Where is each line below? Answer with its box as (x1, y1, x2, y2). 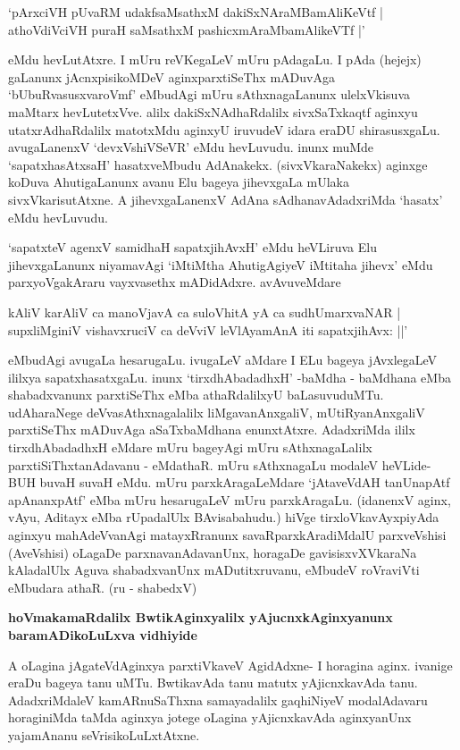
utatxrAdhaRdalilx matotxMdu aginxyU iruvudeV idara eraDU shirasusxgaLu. (8, 120, 440, 139)
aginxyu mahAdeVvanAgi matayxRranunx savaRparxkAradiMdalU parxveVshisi (8, 526, 447, 544)
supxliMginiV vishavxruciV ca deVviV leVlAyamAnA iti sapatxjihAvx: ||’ (8, 320, 408, 339)
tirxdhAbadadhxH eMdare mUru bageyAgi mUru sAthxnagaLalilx (8, 438, 372, 457)
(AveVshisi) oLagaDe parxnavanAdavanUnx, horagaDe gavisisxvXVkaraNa (8, 543, 417, 561)
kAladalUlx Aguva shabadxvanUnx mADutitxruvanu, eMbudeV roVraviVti (8, 560, 420, 579)
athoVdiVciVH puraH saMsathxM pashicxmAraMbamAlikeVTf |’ (8, 20, 365, 38)
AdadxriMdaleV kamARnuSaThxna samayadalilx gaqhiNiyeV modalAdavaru (8, 690, 428, 709)
